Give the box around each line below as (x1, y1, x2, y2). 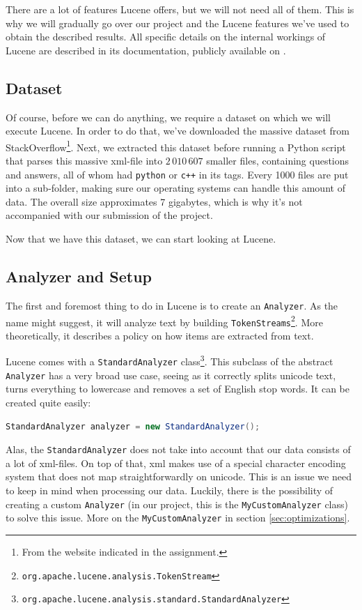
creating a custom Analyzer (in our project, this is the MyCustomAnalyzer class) (6, 496, 348, 511)
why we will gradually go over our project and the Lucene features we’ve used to (6, 15, 349, 30)
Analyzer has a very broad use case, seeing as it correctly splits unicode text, (6, 367, 336, 382)
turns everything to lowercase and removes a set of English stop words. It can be (6, 381, 349, 396)
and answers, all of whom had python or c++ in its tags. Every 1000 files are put (6, 167, 349, 181)
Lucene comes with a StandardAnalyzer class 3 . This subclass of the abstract (6, 352, 333, 369)
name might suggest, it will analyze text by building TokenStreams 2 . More (6, 312, 323, 329)
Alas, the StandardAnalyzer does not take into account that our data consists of (6, 442, 351, 457)
